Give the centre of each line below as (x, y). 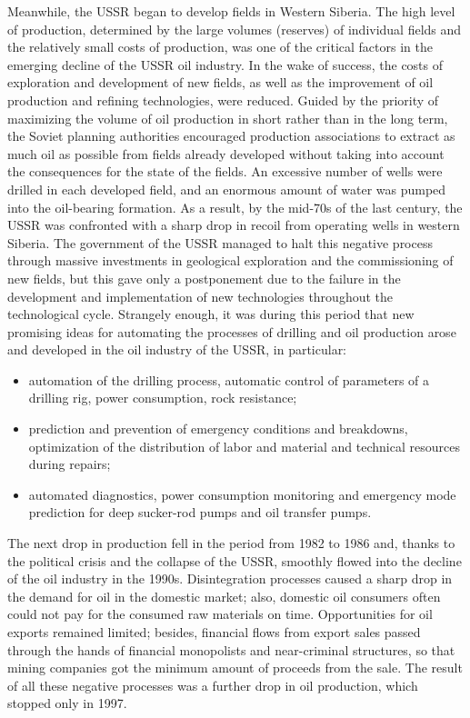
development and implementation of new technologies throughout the (200, 296)
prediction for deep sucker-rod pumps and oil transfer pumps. (200, 512)
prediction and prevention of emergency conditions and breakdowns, (218, 429)
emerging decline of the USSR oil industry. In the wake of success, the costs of (225, 64)
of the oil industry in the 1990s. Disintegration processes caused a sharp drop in (230, 578)
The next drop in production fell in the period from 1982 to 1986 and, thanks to (231, 543)
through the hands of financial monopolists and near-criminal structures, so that (231, 649)
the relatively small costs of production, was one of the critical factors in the (220, 47)
